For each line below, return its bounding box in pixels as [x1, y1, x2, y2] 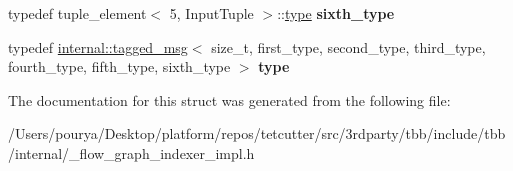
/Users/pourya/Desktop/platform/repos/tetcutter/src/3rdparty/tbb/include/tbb [8, 123, 506, 144]
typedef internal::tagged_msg [8, 36, 188, 57]
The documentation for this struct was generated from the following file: [8, 89, 451, 110]
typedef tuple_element [8, 3, 147, 23]
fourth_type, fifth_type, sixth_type [8, 56, 231, 77]
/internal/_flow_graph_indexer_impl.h [8, 142, 255, 163]
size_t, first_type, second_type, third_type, [211, 36, 486, 57]
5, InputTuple [169, 3, 254, 23]
